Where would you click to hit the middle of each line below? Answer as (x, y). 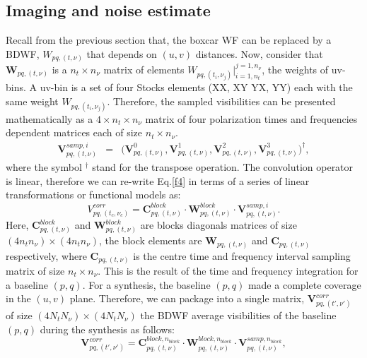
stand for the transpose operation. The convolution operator (223, 167)
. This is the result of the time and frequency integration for (228, 271)
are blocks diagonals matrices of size (219, 225)
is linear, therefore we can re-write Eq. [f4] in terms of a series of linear (158, 180)
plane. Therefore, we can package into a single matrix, (187, 298)
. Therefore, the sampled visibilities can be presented (221, 101)
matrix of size (35, 271)
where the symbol (44, 167)
